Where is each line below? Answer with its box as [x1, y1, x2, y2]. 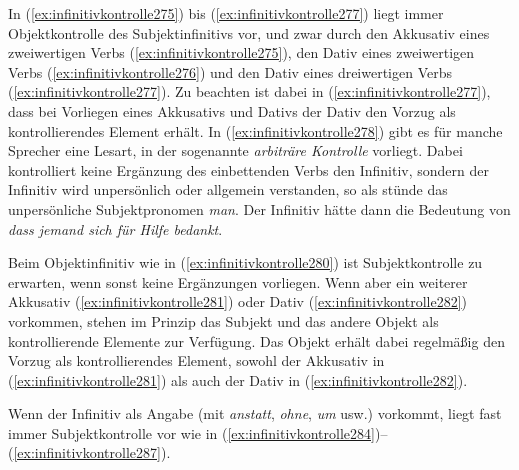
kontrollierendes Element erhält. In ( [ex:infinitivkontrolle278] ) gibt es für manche [8, 120, 503, 141]
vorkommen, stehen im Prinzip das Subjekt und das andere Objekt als [8, 310, 439, 331]
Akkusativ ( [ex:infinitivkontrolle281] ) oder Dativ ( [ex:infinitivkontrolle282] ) [8, 291, 468, 312]
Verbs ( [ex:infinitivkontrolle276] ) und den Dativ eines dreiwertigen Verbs [8, 61, 453, 82]
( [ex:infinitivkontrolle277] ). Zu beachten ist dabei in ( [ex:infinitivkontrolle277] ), [8, 81, 491, 102]
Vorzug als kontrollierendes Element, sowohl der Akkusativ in [8, 350, 385, 371]
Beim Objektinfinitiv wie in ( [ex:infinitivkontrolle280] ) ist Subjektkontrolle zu [8, 252, 483, 273]
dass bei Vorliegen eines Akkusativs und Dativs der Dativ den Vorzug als [8, 100, 456, 121]
